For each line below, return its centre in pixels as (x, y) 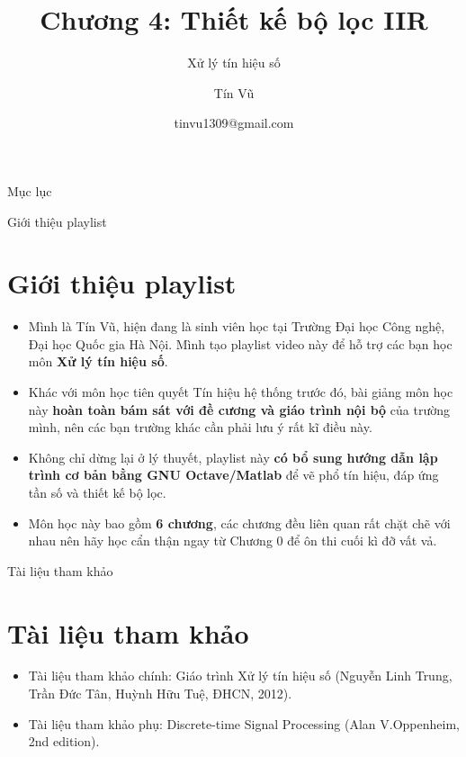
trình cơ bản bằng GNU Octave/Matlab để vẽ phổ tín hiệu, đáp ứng (233, 475)
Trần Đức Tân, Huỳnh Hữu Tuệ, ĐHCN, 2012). (160, 694)
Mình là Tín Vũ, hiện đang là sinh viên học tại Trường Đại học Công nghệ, (237, 326)
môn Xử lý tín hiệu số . (98, 361)
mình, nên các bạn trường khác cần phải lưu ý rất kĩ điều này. (200, 427)
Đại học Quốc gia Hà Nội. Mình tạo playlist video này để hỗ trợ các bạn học (240, 343)
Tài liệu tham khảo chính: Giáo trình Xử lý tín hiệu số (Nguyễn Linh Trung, (240, 676)
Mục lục (30, 190)
